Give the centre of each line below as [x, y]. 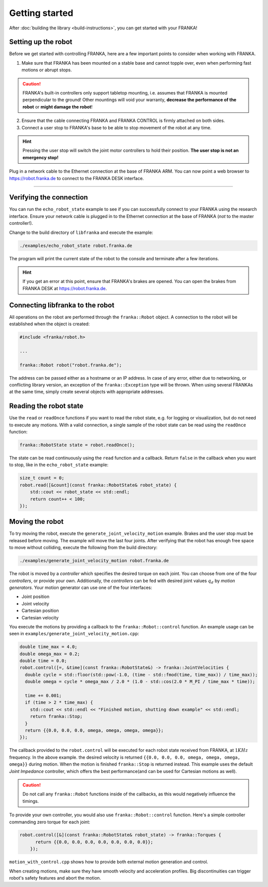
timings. [31, 801]
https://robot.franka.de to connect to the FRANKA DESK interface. [76, 178]
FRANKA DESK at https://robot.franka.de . [65, 288]
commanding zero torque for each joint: [50, 822]
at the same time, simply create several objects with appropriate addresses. [87, 392]
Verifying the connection [49, 197]
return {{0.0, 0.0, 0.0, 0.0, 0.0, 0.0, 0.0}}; [94, 842]
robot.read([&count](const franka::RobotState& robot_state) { [98, 485]
